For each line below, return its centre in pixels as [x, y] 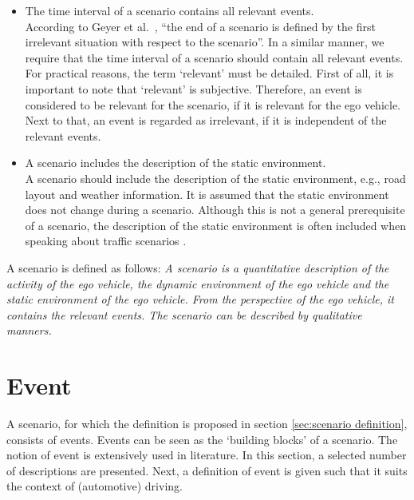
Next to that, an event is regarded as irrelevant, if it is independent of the [206, 120]
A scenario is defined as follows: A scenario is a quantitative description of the [198, 267]
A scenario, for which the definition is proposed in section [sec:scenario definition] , [207, 423]
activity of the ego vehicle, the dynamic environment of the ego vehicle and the [198, 283]
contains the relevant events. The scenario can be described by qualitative [184, 314]
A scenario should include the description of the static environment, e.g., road [215, 178]
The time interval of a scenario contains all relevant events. [170, 10]
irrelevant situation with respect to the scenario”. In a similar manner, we [205, 42]
